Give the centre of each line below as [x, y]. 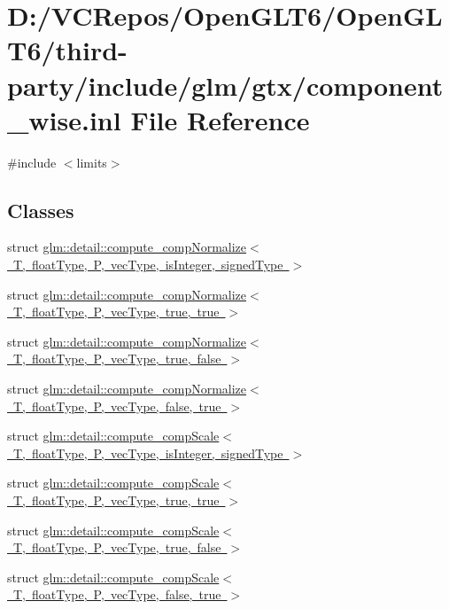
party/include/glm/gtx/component [225, 85]
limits [92, 162]
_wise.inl [64, 119]
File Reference [220, 119]
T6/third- [67, 50]
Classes [41, 210]
